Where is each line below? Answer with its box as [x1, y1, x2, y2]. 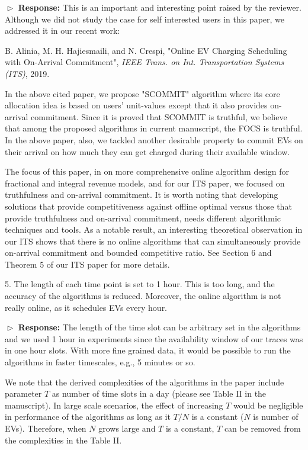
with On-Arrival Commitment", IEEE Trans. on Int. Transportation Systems [5, 56, 284, 68]
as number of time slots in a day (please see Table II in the [52, 387, 267, 400]
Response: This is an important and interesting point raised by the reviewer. [18, 1, 301, 13]
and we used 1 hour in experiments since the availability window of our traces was [5, 332, 303, 345]
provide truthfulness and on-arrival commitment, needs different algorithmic [5, 211, 281, 224]
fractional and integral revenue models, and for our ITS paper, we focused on [5, 176, 285, 189]
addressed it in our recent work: [5, 24, 120, 37]
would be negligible [233, 398, 303, 411]
